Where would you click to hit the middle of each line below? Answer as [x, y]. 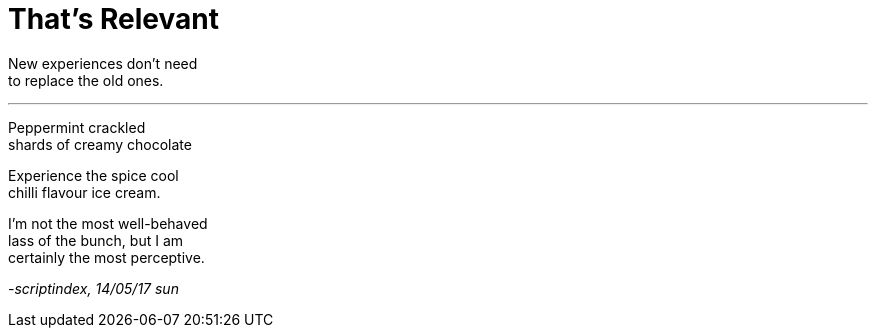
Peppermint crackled [77, 127]
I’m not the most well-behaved [108, 223]
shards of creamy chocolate [100, 144]
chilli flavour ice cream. [84, 192]
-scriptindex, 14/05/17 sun [93, 288]
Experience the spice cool [93, 175]
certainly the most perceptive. [106, 257]
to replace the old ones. [86, 80]
